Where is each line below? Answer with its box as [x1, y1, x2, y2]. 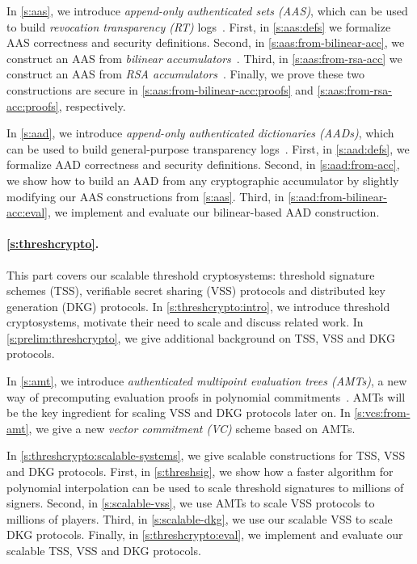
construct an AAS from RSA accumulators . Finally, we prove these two [6, 65, 364, 82]
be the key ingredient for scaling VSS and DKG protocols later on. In [6, 404, 351, 421]
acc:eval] [6, 204, 48, 221]
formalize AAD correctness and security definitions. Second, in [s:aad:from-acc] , [6, 156, 400, 173]
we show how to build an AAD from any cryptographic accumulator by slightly [6, 171, 399, 188]
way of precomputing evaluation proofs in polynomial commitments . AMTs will [6, 388, 406, 405]
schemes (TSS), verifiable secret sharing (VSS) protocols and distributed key [6, 282, 385, 299]
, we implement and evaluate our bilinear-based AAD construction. [47, 204, 380, 221]
